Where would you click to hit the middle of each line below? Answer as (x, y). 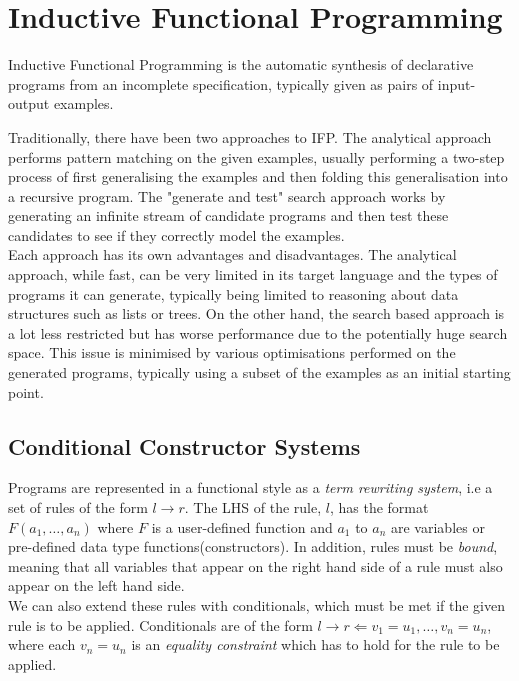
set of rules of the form (78, 507)
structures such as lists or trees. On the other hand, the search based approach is (256, 313)
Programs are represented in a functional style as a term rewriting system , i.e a (250, 487)
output (29, 103)
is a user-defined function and (242, 526)
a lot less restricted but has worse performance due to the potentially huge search (258, 332)
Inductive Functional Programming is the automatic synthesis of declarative (241, 64)
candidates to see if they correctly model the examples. (176, 234)
